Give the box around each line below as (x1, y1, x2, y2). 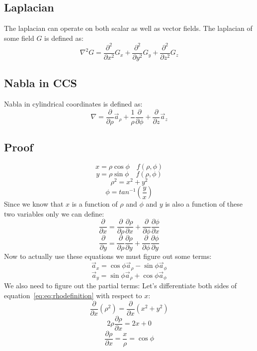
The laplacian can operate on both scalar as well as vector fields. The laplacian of (4, 23, 253, 33)
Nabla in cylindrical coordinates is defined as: (4, 99, 143, 109)
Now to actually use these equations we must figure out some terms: (4, 251, 212, 261)
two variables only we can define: (4, 208, 104, 219)
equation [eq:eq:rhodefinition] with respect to (4, 290, 142, 300)
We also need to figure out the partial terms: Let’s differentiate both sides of (4, 280, 237, 291)
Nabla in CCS (4, 75, 78, 91)
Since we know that (4, 199, 64, 209)
